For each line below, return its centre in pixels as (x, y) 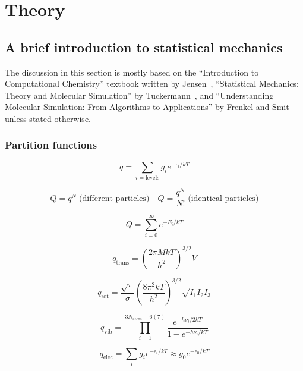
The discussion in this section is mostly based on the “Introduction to (132, 72)
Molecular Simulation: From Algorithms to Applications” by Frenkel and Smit (147, 107)
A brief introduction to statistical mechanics (144, 47)
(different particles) (114, 198)
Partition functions (51, 145)
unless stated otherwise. (48, 118)
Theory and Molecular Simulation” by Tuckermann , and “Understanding (139, 95)
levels (152, 178)
